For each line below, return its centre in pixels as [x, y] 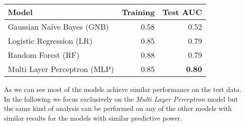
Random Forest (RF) [44, 55]
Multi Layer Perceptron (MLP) [61, 69]
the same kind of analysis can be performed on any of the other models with [118, 108]
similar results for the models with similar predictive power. [93, 117]
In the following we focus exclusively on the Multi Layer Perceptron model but [121, 99]
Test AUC [182, 12]
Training [138, 12]
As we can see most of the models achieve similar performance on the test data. [123, 89]
